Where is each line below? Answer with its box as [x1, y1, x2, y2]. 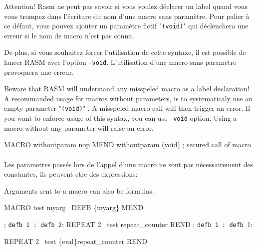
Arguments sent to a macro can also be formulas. [4, 185, 154, 196]
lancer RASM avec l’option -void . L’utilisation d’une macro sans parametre [4, 57, 237, 67]
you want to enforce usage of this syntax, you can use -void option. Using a [4, 113, 237, 123]
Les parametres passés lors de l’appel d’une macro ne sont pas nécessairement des [4, 159, 254, 169]
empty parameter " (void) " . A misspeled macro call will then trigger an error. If [4, 103, 251, 113]
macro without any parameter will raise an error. [4, 122, 154, 133]
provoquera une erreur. [4, 66, 74, 77]
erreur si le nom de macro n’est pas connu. [4, 30, 134, 40]
